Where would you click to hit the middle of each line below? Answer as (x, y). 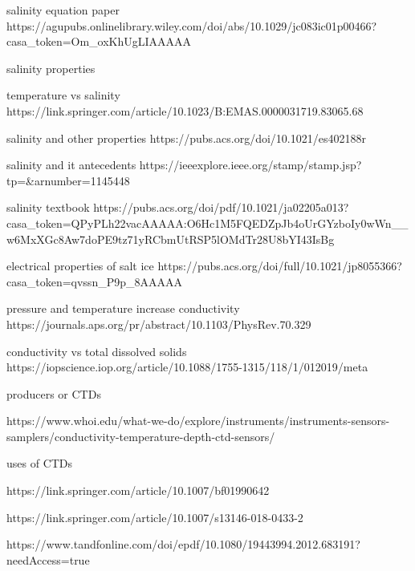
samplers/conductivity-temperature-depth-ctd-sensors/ (141, 436)
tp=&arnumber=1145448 (68, 180)
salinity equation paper (63, 10)
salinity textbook (48, 207)
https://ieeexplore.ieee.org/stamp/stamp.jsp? (250, 165)
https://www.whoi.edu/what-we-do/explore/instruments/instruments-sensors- (198, 421)
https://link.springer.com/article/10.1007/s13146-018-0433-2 (155, 517)
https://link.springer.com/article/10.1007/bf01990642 (138, 490)
